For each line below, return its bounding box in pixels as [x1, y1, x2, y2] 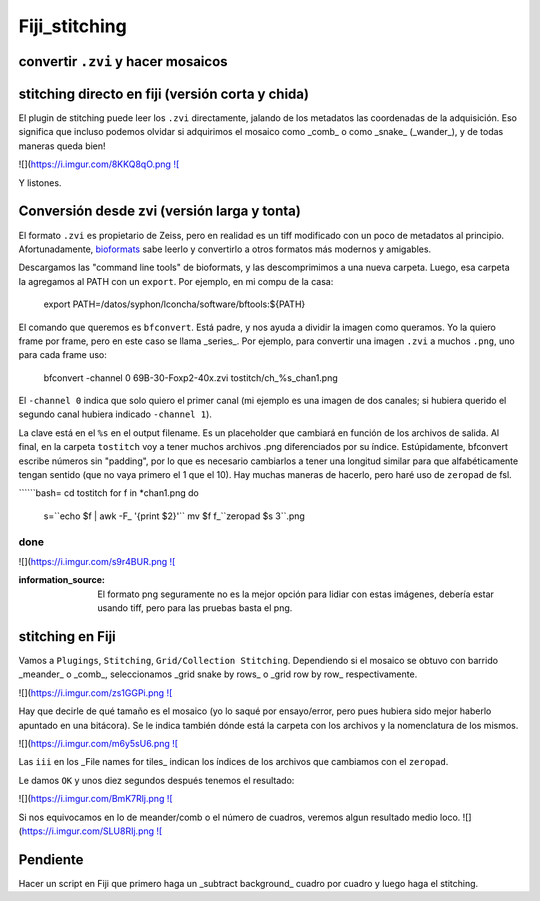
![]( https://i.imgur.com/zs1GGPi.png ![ [18, 686, 173, 699]
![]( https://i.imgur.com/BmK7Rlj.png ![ [18, 793, 174, 805]
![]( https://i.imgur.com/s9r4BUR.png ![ [18, 555, 176, 567]
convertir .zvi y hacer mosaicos [18, 53, 229, 70]
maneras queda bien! [18, 140, 106, 152]
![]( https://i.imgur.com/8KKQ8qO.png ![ [18, 158, 180, 170]
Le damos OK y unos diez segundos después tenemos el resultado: [18, 774, 295, 786]
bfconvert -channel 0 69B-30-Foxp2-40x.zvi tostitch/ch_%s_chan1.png [43, 371, 339, 384]
